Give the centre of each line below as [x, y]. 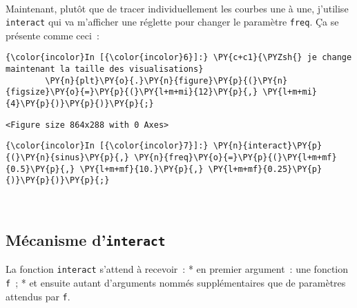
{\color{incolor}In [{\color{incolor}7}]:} [107, 146]
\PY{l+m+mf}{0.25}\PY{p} [265, 169]
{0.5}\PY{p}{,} [40, 169]
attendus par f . [38, 296]
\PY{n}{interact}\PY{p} [268, 146]
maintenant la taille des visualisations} [105, 69]
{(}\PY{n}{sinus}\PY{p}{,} [67, 158]
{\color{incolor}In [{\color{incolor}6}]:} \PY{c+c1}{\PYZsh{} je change [179, 58]
